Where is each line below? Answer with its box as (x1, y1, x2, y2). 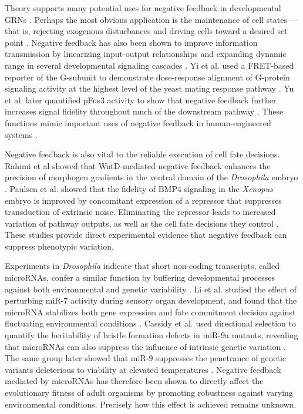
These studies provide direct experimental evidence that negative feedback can (5, 228, 287, 241)
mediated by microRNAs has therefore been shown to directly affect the (5, 375, 264, 387)
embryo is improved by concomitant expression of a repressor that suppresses (5, 194, 282, 206)
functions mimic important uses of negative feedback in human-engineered (5, 116, 271, 129)
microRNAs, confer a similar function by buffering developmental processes (5, 271, 275, 284)
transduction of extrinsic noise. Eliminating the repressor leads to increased (5, 206, 276, 218)
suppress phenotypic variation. (5, 240, 114, 252)
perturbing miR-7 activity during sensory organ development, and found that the (5, 294, 297, 307)
